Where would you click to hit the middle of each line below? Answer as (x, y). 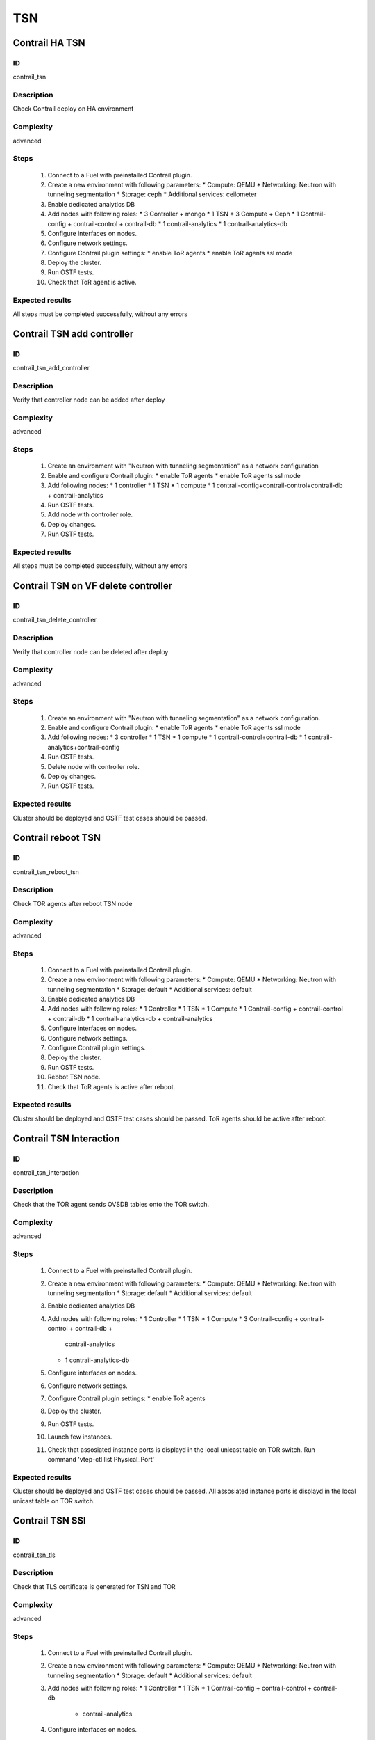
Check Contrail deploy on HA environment (73, 109)
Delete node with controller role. (94, 766)
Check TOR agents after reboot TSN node (73, 903)
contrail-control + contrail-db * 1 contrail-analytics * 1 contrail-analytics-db (181, 223)
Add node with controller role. (90, 514)
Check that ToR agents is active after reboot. (111, 1086)
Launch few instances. (80, 1437)
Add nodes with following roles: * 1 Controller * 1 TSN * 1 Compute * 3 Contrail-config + (173, 1318)
